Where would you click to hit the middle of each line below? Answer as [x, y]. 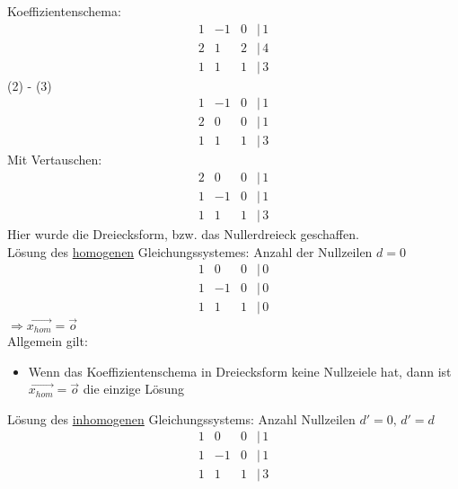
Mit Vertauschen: [55, 160]
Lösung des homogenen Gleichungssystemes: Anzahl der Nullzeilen [190, 251]
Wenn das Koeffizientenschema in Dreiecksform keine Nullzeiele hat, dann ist [240, 371]
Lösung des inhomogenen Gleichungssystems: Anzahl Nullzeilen [181, 418]
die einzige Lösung [133, 389]
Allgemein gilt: [48, 341]
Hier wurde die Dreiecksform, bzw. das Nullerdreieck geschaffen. [183, 234]
